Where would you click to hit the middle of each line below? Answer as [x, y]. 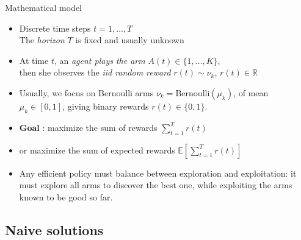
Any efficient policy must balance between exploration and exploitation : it [158, 173]
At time [34, 60]
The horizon [42, 40]
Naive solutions [54, 229]
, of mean [251, 92]
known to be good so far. [66, 196]
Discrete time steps [55, 28]
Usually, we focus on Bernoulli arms [86, 92]
